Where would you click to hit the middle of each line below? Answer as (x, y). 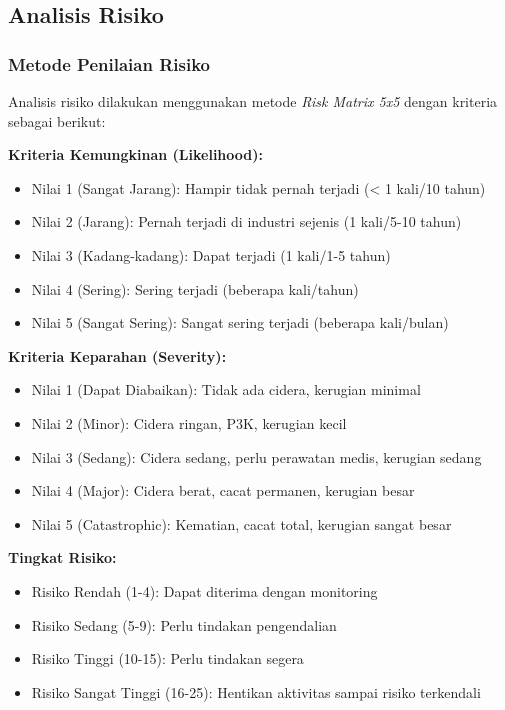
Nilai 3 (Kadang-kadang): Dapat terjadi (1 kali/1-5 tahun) (211, 254)
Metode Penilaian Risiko (109, 63)
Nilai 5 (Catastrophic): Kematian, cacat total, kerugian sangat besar (241, 523)
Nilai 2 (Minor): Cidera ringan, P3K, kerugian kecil (189, 422)
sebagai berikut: (57, 120)
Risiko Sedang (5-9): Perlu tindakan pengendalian (184, 624)
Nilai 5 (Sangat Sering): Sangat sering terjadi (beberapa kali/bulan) (240, 322)
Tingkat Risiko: (62, 557)
